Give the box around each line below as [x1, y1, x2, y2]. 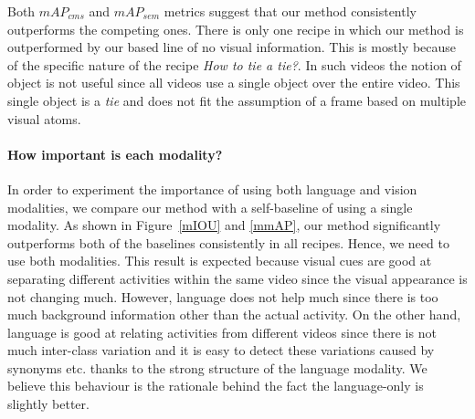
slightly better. [7, 394, 90, 414]
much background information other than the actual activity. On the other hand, [7, 305, 461, 324]
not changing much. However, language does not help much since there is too [7, 287, 438, 306]
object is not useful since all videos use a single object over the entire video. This [7, 73, 460, 92]
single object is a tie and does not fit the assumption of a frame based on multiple [7, 90, 466, 110]
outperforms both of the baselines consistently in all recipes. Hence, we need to [7, 233, 449, 252]
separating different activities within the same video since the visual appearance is [7, 268, 468, 288]
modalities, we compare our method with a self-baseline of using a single [7, 197, 413, 216]
